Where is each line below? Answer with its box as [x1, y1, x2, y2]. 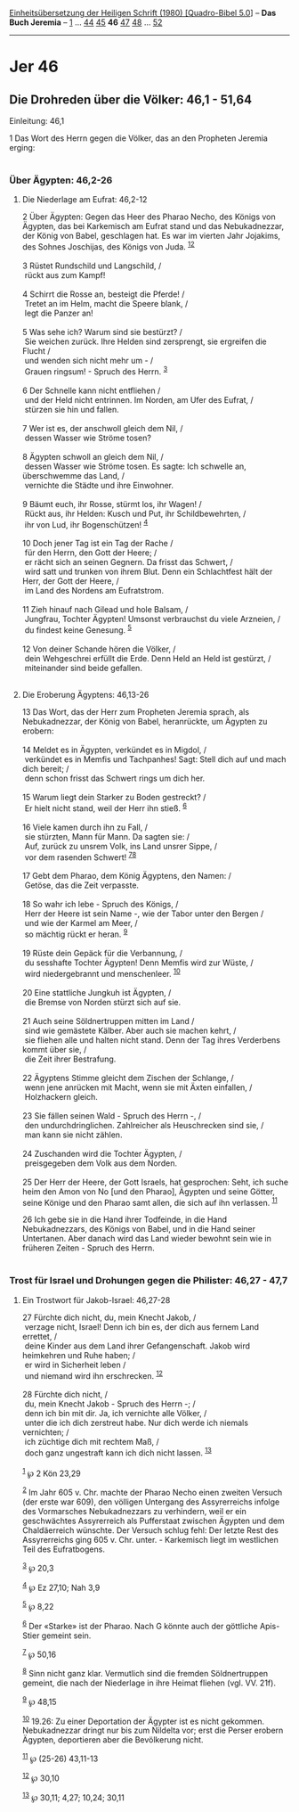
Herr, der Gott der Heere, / [21, 576, 119, 586]
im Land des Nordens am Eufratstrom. [24, 586, 165, 596]
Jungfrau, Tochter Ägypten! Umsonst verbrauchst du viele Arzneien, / [24, 614, 281, 625]
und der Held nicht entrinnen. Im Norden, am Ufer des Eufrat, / [24, 394, 254, 405]
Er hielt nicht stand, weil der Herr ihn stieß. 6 [24, 801, 187, 814]
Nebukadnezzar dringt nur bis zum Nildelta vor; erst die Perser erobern [21, 1725, 284, 1736]
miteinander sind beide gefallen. [24, 662, 142, 673]
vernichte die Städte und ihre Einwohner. [24, 480, 174, 490]
